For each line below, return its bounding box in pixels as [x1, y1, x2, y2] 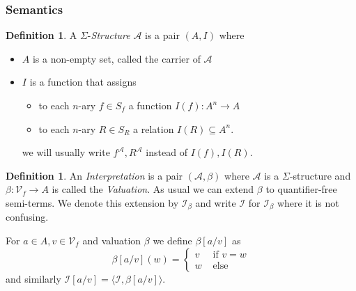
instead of [146, 145, 187, 159]
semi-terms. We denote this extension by [6, 195, 179, 210]
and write [195, 195, 236, 210]
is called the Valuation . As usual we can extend [52, 182, 254, 196]
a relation [133, 121, 174, 136]
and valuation [82, 233, 141, 248]
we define [153, 233, 192, 248]
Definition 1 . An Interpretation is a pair [6, 168, 183, 182]
